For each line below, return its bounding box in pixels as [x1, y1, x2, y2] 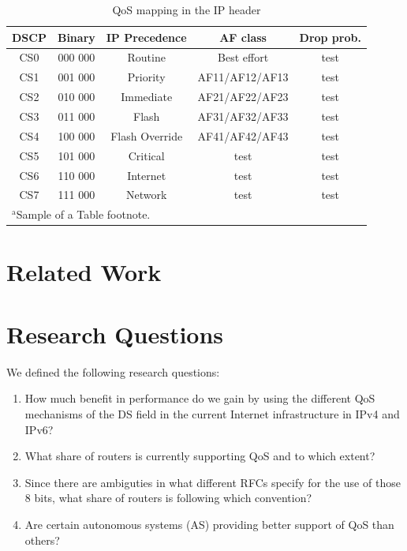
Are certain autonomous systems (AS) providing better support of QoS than [24, 515, 394, 532]
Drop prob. [299, 28, 361, 45]
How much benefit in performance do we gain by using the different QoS [24, 390, 375, 407]
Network [125, 186, 167, 203]
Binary [57, 28, 95, 45]
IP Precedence [106, 28, 187, 45]
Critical [128, 147, 165, 163]
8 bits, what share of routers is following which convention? [24, 489, 312, 506]
